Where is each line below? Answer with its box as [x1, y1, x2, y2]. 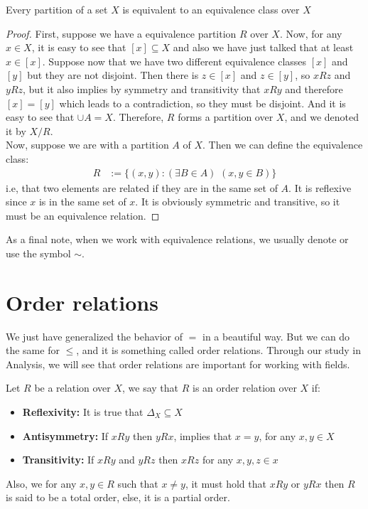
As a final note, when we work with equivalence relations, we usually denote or [6, 232, 349, 247]
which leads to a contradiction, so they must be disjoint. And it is [59, 95, 346, 110]
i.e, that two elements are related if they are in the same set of [6, 180, 278, 195]
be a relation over [34, 380, 111, 395]
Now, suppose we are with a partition [6, 137, 169, 152]
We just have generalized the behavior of [6, 328, 183, 343]
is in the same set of [38, 194, 126, 209]
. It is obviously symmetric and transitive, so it [135, 194, 340, 209]
